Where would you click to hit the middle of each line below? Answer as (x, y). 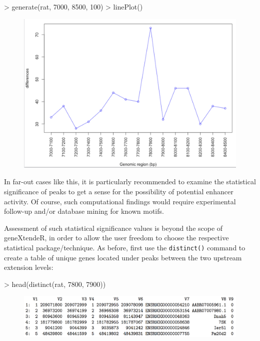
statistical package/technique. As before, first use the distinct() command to (125, 248)
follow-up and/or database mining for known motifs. (84, 211)
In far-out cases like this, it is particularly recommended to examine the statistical (130, 182)
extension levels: (29, 267)
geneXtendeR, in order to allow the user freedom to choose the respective (116, 238)
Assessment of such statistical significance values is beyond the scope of (113, 228)
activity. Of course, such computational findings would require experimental (120, 201)
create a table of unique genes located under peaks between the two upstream (123, 257)
